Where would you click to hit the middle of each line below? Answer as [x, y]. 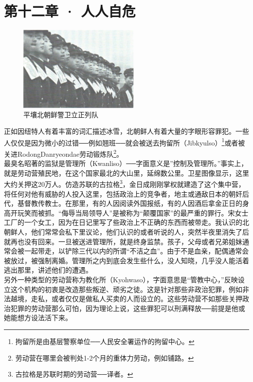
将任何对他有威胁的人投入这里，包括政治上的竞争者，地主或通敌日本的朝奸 [123, 193]
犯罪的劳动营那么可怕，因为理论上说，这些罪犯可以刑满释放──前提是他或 [128, 308]
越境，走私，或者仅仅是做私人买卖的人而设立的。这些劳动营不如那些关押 [126, 299]
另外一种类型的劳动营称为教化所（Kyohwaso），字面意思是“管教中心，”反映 [121, 279]
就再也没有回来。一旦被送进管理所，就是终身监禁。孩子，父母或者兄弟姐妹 [123, 241]
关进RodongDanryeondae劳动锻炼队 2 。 [64, 153]
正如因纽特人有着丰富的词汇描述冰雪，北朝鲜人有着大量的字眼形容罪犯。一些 [126, 131]
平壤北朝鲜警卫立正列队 [61, 115]
